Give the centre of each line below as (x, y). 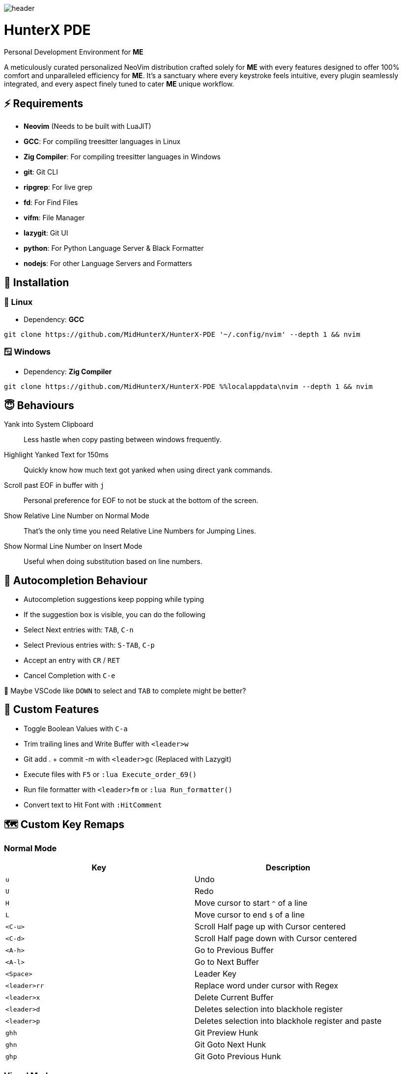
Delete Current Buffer (234, 998)
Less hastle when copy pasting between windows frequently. (123, 440)
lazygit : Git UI (46, 233)
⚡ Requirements (44, 103)
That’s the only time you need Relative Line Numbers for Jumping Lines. (140, 531)
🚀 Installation (37, 282)
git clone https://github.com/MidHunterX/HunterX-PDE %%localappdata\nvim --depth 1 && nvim (188, 387)
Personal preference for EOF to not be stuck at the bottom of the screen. (141, 501)
